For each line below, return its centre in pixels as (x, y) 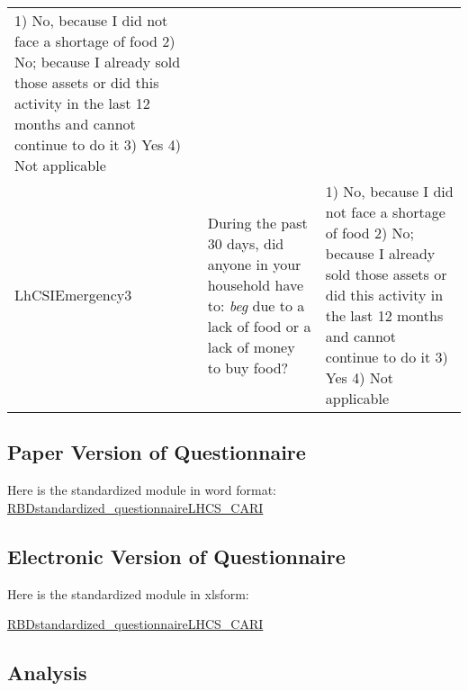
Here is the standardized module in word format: (142, 490)
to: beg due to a (256, 305)
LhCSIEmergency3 (73, 295)
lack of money (251, 346)
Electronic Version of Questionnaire (176, 556)
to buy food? (248, 367)
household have (256, 284)
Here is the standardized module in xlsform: (128, 593)
